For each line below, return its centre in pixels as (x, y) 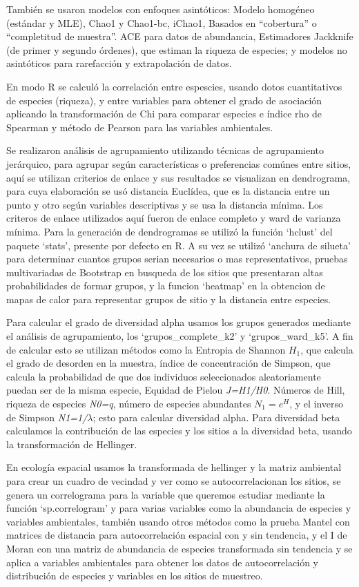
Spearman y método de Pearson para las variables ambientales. (140, 127)
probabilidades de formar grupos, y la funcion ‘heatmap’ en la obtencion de (166, 286)
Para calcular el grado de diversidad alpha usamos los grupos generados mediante (179, 322)
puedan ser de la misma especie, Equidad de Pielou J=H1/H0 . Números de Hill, (176, 390)
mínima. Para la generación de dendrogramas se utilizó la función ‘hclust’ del (169, 231)
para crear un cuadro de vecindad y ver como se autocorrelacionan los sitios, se (174, 481)
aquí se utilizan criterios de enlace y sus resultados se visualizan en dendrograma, (178, 177)
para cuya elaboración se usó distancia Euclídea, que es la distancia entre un (168, 191)
